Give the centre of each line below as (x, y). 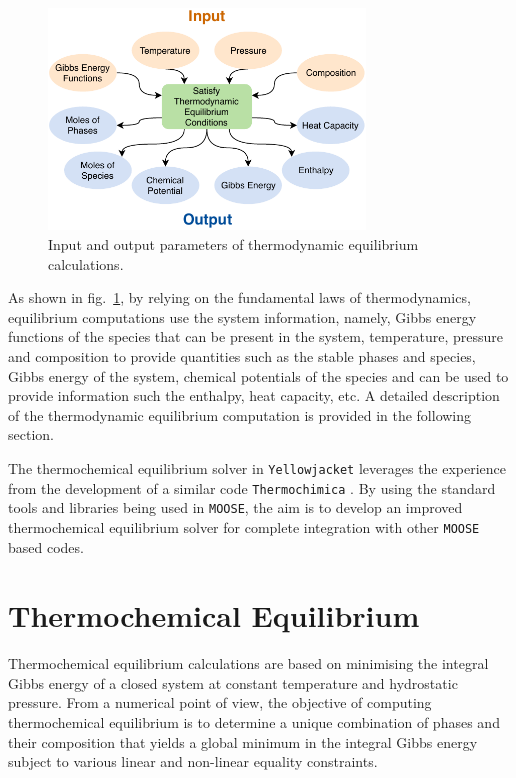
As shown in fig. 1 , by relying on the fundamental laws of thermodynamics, (239, 297)
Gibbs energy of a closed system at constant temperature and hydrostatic (233, 682)
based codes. (46, 546)
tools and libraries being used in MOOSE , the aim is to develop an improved (235, 507)
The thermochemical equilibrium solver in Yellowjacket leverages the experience (257, 467)
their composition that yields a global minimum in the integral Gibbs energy (243, 741)
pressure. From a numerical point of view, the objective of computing (220, 702)
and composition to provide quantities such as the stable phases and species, (242, 355)
